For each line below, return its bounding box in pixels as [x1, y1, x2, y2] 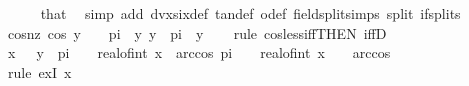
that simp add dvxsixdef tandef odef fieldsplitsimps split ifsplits [40, 3, 461, 23]
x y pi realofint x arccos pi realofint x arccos [7, 42, 391, 63]
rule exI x [7, 61, 72, 82]
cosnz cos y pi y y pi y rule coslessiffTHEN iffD [7, 22, 387, 43]
